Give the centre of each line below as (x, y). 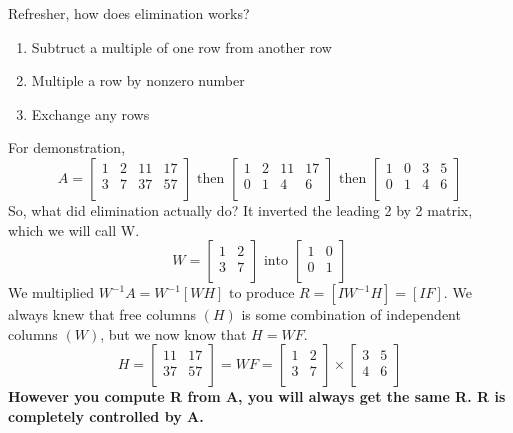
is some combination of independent (351, 314)
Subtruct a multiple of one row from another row (181, 46)
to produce (262, 294)
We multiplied (51, 292)
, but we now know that (173, 333)
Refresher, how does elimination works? (129, 13)
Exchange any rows (90, 113)
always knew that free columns (102, 314)
